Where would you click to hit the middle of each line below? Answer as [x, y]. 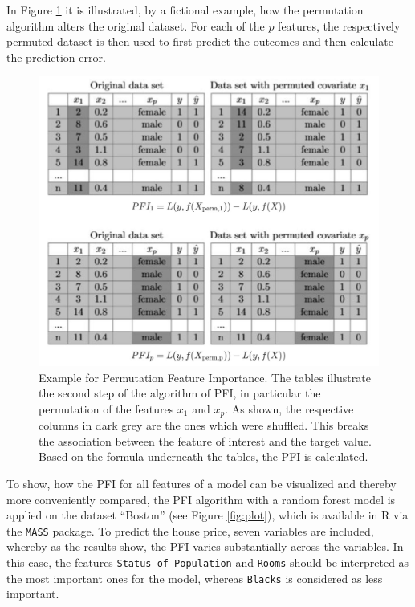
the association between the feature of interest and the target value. [205, 440]
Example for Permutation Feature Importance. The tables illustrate [205, 377]
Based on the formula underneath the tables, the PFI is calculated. [203, 456]
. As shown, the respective [289, 408]
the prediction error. [56, 57]
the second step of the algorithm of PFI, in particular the [180, 393]
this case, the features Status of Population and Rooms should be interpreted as [208, 562]
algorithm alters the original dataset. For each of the [136, 25]
